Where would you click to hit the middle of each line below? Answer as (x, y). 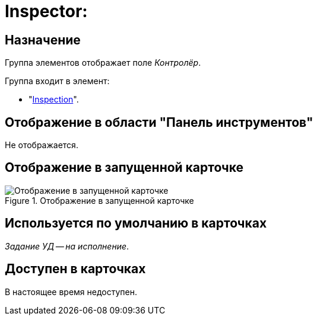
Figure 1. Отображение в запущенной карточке (99, 200)
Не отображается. (42, 145)
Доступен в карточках (75, 269)
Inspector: (46, 11)
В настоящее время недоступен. (71, 292)
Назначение (43, 40)
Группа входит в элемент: (57, 81)
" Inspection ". (54, 100)
